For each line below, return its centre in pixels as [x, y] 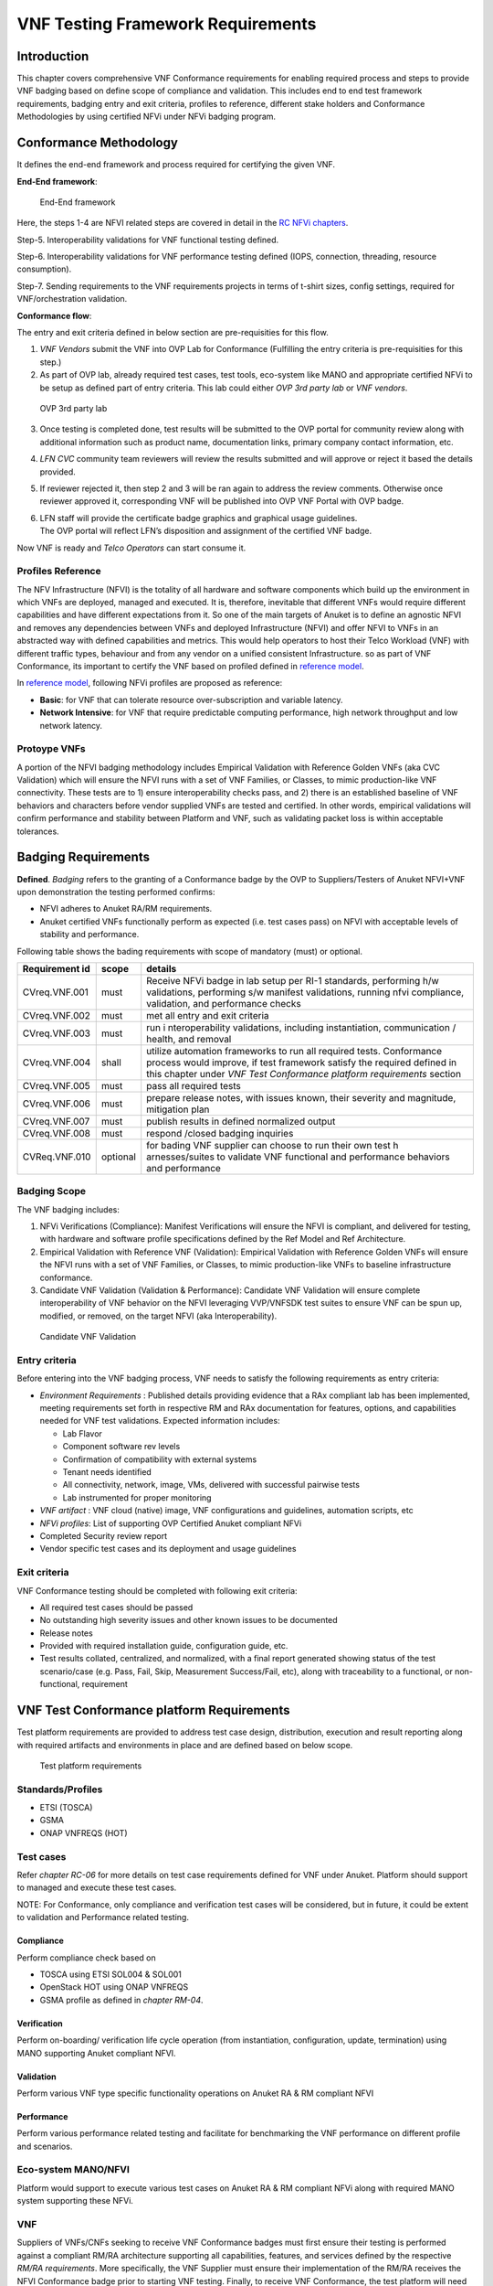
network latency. [71, 725]
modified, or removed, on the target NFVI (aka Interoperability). [158, 1316]
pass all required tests [194, 1085]
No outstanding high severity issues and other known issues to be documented [189, 1620]
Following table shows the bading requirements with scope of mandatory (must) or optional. [189, 951]
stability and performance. [89, 935]
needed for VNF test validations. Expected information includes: [160, 1421]
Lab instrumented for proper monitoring [137, 1497]
